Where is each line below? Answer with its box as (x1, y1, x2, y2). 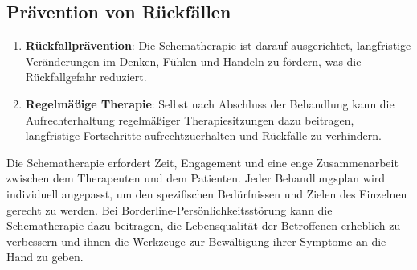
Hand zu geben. (6, 248, 84, 265)
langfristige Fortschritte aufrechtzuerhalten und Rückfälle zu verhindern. (25, 127, 382, 144)
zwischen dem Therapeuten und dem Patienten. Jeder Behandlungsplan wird (6, 170, 386, 186)
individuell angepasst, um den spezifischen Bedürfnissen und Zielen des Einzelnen (6, 185, 407, 202)
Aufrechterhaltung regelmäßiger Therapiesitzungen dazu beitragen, (25, 111, 354, 128)
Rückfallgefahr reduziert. (25, 68, 147, 85)
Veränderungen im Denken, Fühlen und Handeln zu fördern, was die (25, 52, 362, 69)
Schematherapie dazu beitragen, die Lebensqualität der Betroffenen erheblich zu (6, 217, 401, 234)
